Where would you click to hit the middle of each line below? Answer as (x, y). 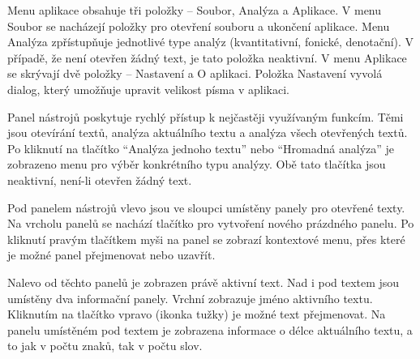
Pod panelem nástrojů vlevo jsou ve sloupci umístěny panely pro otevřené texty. (206, 207)
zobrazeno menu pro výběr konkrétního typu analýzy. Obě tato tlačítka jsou (197, 164)
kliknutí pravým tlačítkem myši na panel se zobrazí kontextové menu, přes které (206, 239)
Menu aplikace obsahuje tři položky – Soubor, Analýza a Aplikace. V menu (195, 10)
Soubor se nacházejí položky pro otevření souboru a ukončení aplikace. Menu (199, 26)
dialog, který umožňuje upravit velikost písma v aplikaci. (148, 89)
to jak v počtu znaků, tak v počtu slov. (105, 346)
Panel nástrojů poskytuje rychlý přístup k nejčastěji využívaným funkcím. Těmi (206, 116)
